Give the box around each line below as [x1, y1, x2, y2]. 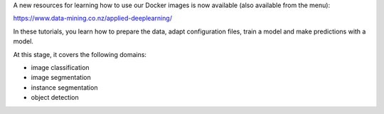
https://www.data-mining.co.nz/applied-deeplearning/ [13, 14, 172, 23]
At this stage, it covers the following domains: [13, 50, 147, 58]
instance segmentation [31, 83, 98, 92]
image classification [31, 63, 90, 71]
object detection [31, 93, 80, 102]
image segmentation [31, 73, 92, 82]
